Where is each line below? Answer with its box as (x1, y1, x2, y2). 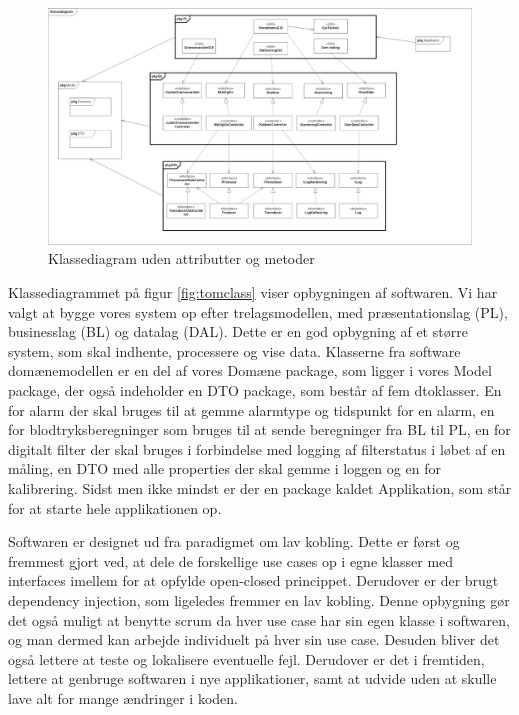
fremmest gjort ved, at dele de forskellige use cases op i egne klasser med (8, 550, 454, 571)
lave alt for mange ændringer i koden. (8, 687, 238, 708)
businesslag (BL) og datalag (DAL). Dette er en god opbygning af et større (8, 321, 468, 342)
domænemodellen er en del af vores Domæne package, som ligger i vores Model (8, 360, 492, 381)
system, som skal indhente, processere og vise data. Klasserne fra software (8, 340, 461, 361)
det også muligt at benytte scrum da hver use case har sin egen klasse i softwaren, (8, 609, 510, 630)
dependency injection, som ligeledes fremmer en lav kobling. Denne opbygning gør (8, 589, 510, 610)
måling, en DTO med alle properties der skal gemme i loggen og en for (8, 458, 441, 479)
